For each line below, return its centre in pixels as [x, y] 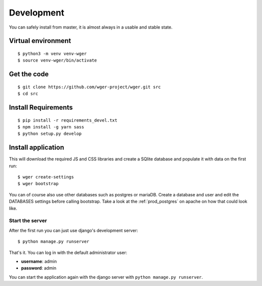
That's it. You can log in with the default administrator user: [68, 253]
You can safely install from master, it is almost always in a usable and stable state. [91, 27]
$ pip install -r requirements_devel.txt [67, 120]
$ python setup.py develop [50, 134]
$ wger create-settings [46, 177]
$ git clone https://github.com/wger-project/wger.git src [89, 87]
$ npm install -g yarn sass [51, 127]
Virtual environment [40, 41]
